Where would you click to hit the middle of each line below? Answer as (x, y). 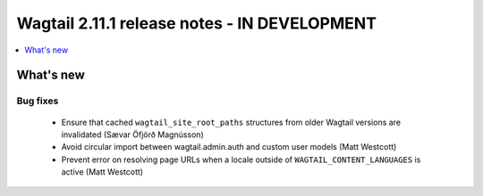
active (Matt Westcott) (102, 172)
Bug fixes (38, 101)
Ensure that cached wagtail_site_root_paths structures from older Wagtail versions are (231, 122)
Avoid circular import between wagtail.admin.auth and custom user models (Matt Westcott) (229, 147)
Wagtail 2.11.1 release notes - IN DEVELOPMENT (197, 23)
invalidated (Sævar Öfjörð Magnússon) (133, 135)
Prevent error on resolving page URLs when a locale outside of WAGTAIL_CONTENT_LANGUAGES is (241, 159)
